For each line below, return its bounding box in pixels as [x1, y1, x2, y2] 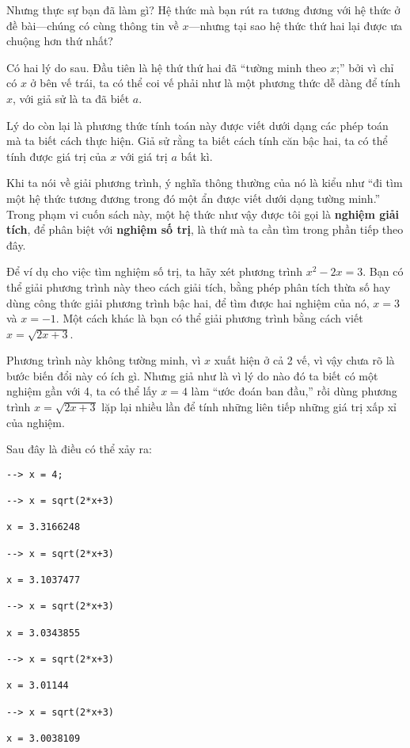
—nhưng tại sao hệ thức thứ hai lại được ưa [188, 17, 403, 33]
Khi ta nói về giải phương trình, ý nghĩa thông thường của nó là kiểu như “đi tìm [6, 174, 403, 191]
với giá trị [120, 147, 168, 164]
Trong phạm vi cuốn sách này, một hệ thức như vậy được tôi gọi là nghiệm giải [6, 205, 400, 222]
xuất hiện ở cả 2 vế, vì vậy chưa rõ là [214, 352, 395, 368]
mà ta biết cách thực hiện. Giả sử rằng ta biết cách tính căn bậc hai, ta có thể [6, 132, 388, 149]
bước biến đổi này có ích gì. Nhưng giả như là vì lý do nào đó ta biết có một [6, 367, 378, 384]
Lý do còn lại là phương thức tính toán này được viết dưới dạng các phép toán [6, 116, 389, 133]
